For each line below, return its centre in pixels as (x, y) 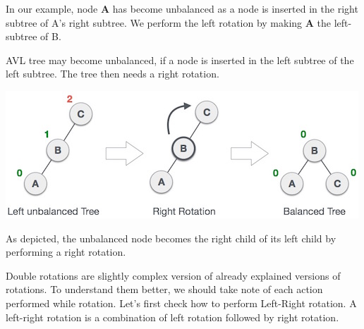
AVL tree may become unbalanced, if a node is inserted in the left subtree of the (180, 60)
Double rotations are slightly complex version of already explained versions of (173, 275)
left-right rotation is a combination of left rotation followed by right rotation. (172, 317)
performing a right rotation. (66, 252)
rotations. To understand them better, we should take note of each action (164, 289)
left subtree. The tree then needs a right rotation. (113, 74)
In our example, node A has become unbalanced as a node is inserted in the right (182, 8)
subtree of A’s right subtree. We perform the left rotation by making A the (169, 22)
